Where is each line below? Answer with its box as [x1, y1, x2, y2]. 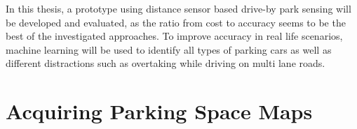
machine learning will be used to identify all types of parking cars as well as [6, 42, 332, 56]
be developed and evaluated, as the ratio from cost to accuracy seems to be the [6, 15, 346, 29]
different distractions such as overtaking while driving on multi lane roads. [6, 56, 325, 70]
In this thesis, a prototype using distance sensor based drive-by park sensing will [6, 1, 351, 15]
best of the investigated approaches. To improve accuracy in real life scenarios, [6, 29, 343, 43]
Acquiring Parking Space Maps [6, 97, 313, 126]
